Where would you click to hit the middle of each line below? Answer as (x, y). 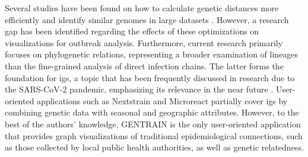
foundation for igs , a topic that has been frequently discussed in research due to (150, 77)
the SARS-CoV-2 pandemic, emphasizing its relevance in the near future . (139, 89)
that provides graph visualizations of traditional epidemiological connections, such (154, 135)
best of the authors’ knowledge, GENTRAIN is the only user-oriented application (153, 124)
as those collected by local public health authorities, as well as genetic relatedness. (154, 147)
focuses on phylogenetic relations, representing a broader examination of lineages (152, 54)
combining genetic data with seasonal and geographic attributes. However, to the (152, 112)
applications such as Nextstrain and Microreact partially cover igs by (162, 100)
